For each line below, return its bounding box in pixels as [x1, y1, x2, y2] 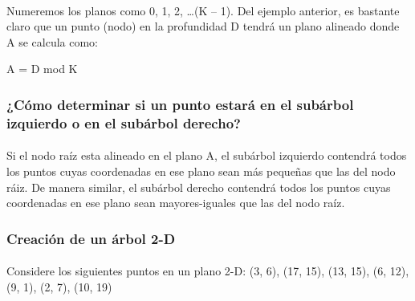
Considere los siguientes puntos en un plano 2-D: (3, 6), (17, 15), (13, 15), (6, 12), [6, 262, 409, 279]
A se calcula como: [6, 33, 98, 50]
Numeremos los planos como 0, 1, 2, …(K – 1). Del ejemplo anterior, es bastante [6, 2, 400, 18]
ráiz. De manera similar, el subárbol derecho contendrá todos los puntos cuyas [6, 178, 391, 195]
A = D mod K [6, 60, 78, 77]
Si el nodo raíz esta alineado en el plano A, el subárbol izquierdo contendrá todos [6, 147, 407, 164]
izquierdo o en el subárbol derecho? [6, 112, 241, 132]
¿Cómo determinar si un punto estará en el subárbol [6, 94, 354, 114]
